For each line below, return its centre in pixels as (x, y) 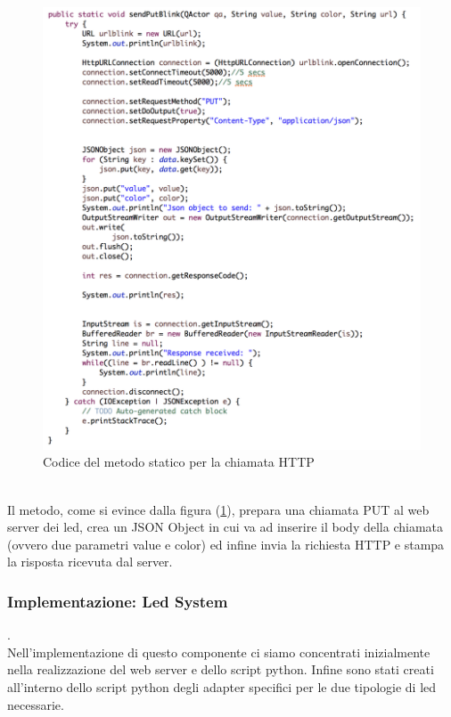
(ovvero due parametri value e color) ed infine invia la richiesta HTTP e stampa (226, 544)
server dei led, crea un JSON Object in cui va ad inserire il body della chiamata (225, 527)
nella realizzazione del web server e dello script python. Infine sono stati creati (221, 669)
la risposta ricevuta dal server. (90, 562)
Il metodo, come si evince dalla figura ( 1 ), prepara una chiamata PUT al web (218, 509)
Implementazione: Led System (118, 601)
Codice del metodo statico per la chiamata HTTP (179, 462)
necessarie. (36, 704)
